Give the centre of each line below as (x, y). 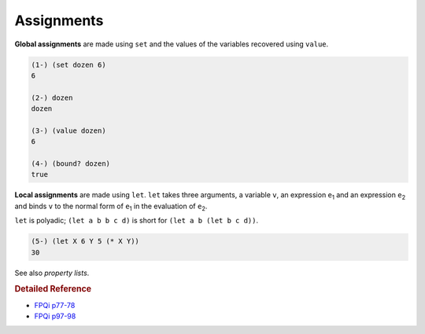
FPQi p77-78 (55, 305)
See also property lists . (52, 273)
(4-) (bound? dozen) (70, 164)
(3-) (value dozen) (68, 130)
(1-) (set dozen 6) (68, 64)
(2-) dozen (52, 97)
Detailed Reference (53, 289)
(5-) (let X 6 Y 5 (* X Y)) (85, 241)
